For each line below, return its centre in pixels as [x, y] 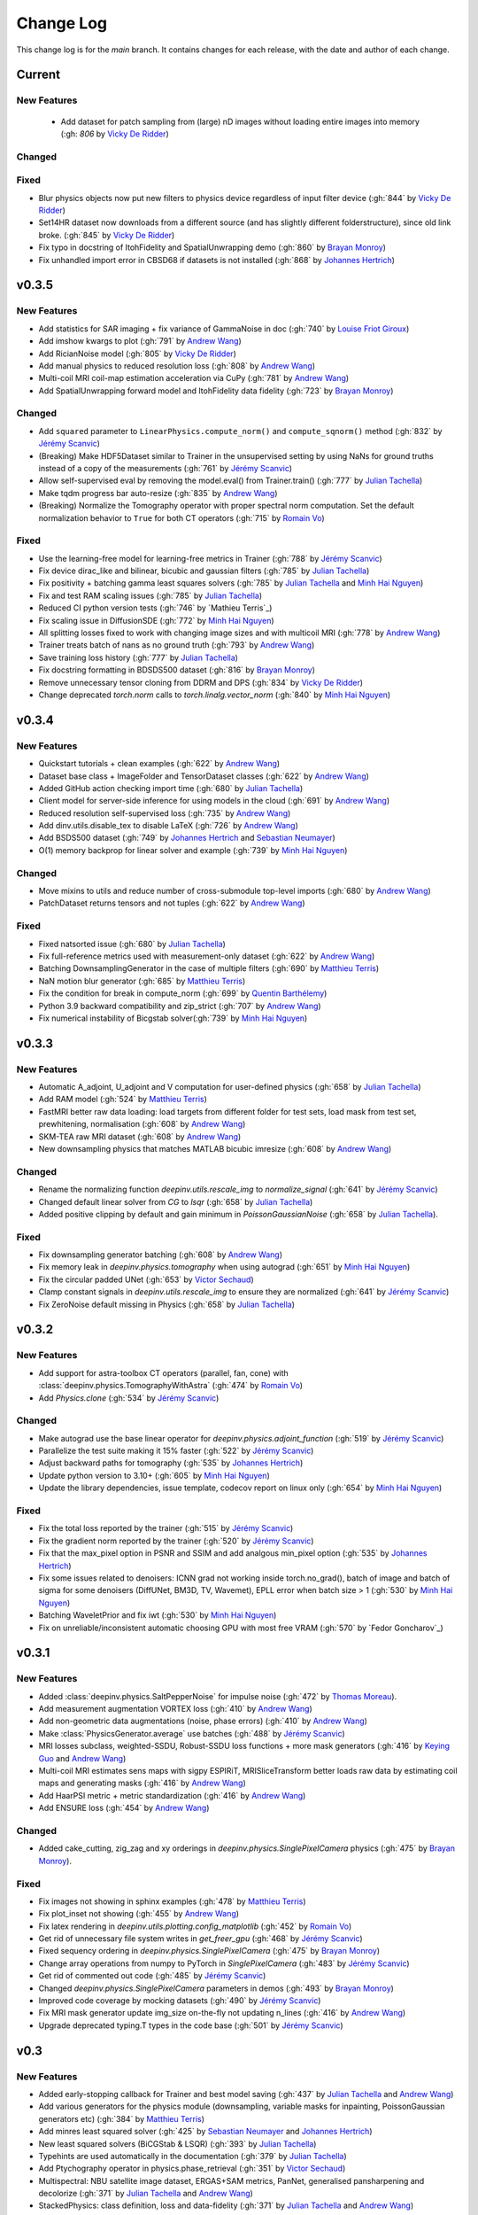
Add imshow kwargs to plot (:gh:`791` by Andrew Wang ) [140, 341]
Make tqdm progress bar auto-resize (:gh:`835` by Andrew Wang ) [158, 493]
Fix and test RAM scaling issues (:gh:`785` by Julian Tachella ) [150, 595]
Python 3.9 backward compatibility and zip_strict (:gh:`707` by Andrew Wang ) [180, 1006]
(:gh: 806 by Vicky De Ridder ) [115, 134]
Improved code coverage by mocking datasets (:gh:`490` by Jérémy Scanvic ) [180, 2001]
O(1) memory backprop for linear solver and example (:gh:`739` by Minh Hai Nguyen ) [193, 850]
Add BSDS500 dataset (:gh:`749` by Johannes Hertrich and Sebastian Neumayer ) [187, 838]
